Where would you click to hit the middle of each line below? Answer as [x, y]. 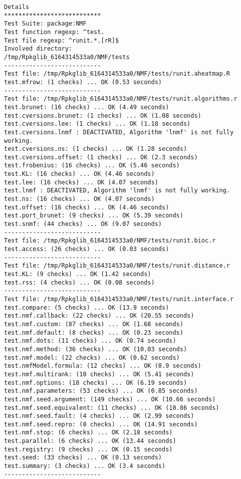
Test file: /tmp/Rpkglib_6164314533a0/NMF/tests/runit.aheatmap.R [117, 74]
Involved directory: [38, 49]
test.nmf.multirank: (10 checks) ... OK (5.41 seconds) [99, 374]
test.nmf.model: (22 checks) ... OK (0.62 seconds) [92, 357]
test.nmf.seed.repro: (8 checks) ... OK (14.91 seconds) [101, 424]
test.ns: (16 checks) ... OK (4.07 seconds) [79, 199]
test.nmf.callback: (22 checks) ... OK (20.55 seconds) [99, 316]
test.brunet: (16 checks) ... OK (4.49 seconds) [87, 107]
